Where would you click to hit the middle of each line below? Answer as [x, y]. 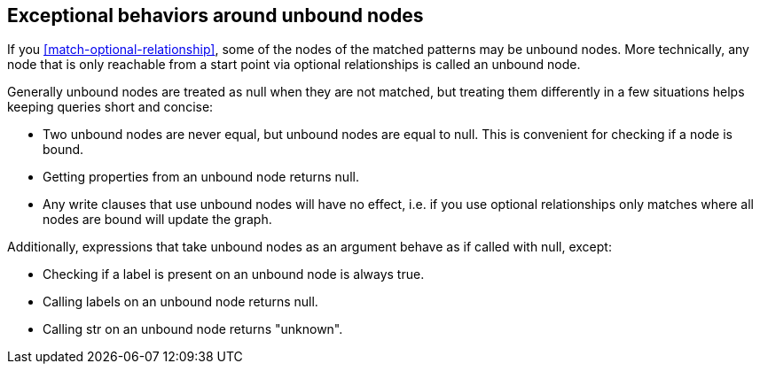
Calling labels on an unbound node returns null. [180, 302]
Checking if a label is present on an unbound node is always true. [234, 274]
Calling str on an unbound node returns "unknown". [193, 329]
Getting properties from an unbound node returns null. [201, 177]
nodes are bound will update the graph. [157, 220]
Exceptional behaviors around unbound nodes [215, 15]
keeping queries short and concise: [110, 107]
